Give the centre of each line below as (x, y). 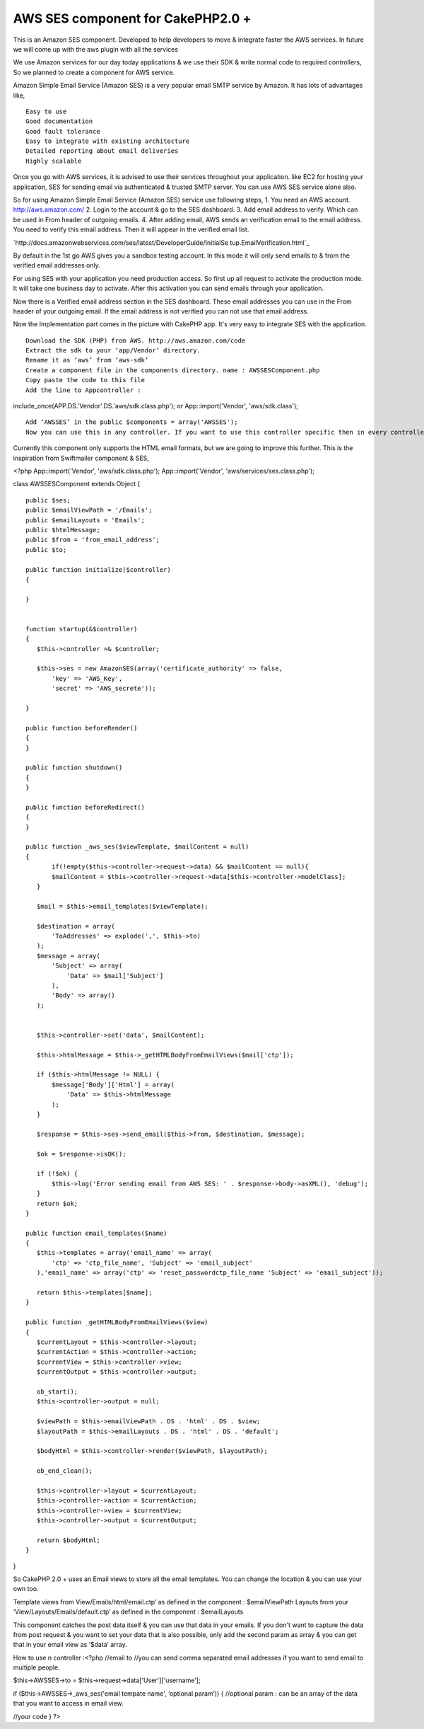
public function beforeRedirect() (85, 807)
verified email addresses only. (57, 265)
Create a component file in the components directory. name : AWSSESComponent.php (173, 370)
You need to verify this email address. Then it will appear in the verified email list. (131, 229)
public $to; (46, 550)
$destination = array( (76, 926)
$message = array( (68, 956)
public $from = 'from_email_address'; (93, 540)
